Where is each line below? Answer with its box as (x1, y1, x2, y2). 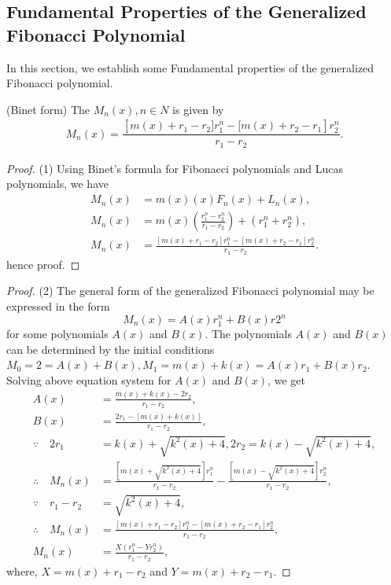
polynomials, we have (6, 175, 109, 192)
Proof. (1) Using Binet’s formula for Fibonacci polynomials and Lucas (6, 160, 343, 176)
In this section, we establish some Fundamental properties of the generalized (6, 59, 374, 75)
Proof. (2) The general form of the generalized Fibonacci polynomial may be (6, 282, 374, 299)
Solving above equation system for (6, 371, 172, 388)
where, (6, 562, 38, 579)
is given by (172, 101, 224, 117)
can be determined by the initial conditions (6, 340, 215, 357)
